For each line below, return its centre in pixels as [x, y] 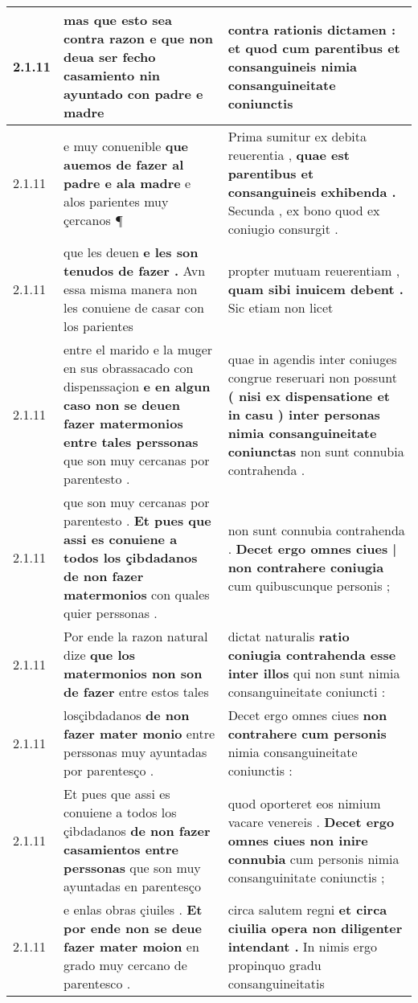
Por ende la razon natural [136, 636]
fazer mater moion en [131, 946]
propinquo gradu [275, 965]
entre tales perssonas [131, 442]
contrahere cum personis [307, 733]
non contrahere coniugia [306, 567]
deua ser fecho [110, 57]
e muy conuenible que [126, 145]
